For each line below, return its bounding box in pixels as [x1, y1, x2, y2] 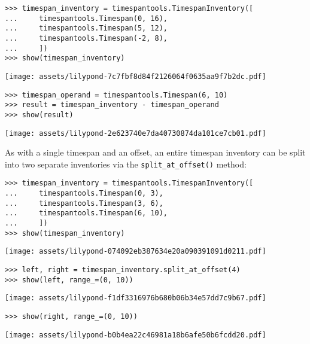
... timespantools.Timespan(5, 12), [5, 24, 168, 33]
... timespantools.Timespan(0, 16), [5, 14, 168, 23]
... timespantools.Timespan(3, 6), [5, 199, 163, 208]
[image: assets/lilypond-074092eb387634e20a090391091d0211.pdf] [5, 247, 266, 256]
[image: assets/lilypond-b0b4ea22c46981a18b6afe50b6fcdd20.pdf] [5, 330, 266, 339]
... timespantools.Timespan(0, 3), [5, 189, 163, 198]
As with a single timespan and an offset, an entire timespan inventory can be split [5, 146, 306, 159]
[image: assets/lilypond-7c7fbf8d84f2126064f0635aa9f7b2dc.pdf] [5, 72, 266, 81]
